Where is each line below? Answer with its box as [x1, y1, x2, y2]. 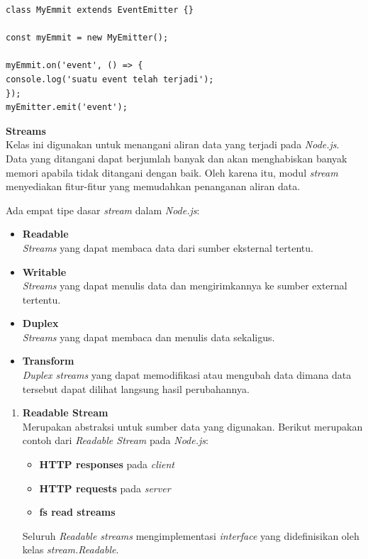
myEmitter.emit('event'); [6, 102, 128, 113]
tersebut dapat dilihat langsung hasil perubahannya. [22, 381, 250, 396]
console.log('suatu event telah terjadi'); [6, 74, 214, 84]
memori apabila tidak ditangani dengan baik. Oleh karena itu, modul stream [6, 165, 338, 179]
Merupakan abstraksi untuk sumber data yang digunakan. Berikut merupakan [22, 419, 363, 433]
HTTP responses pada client [39, 457, 174, 472]
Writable [22, 264, 67, 279]
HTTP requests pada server [39, 480, 171, 495]
